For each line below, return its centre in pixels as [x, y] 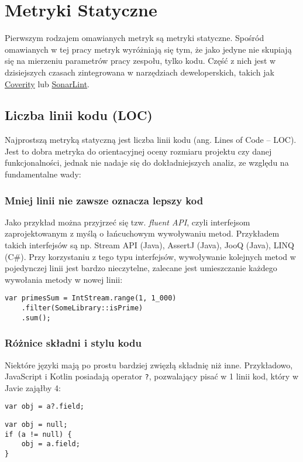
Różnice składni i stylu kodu [73, 343]
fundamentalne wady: [43, 174]
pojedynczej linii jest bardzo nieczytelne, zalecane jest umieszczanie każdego [141, 268]
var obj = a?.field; [45, 407]
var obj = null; [36, 425]
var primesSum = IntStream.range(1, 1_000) [91, 298]
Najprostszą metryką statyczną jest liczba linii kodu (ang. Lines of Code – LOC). [151, 140]
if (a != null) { [38, 434]
